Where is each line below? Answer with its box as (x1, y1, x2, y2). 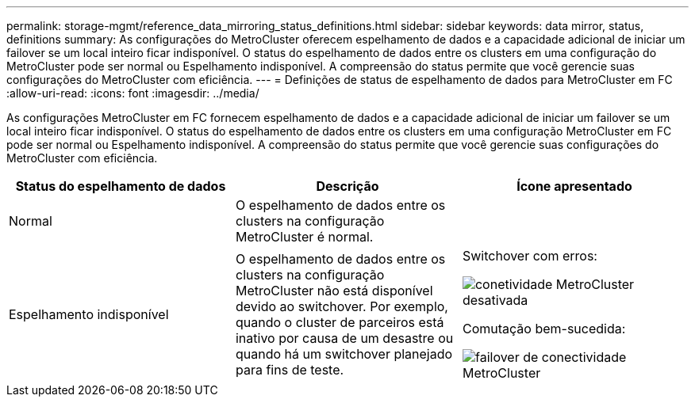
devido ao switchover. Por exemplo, (235, 298, 448, 314)
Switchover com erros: (462, 248, 597, 264)
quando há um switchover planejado (235, 346, 453, 362)
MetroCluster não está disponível (235, 283, 433, 298)
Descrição (316, 178, 379, 194)
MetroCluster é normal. (235, 229, 374, 245)
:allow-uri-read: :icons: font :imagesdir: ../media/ (6, 86, 259, 100)
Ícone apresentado (516, 178, 632, 194)
